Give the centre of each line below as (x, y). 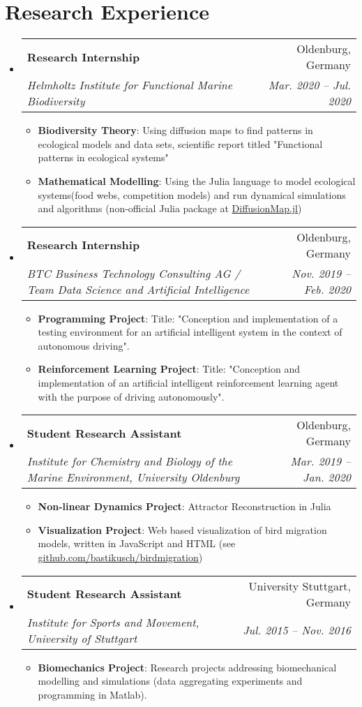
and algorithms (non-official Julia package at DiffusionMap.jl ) (170, 208)
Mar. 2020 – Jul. (309, 85)
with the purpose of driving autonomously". (131, 396)
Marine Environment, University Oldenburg (133, 477)
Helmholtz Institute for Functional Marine (130, 85)
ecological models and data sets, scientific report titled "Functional (180, 143)
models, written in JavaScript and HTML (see (137, 543)
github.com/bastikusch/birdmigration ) (120, 557)
